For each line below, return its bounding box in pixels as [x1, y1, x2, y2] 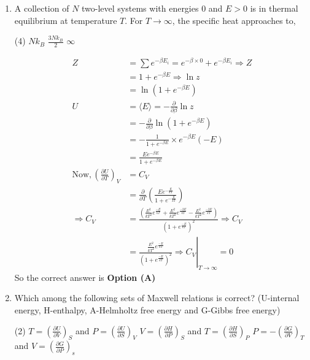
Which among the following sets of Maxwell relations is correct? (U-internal [14, 291, 300, 304]
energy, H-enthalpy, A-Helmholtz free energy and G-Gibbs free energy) [14, 304, 281, 316]
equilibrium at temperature [14, 13, 117, 26]
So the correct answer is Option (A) [14, 270, 156, 283]
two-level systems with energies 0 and [82, 2, 223, 14]
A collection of [14, 2, 69, 14]
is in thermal [250, 2, 298, 14]
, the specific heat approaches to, [172, 13, 296, 26]
